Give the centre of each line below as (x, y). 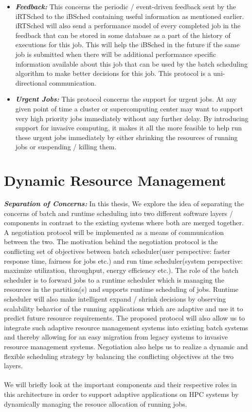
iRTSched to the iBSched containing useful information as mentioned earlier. (130, 16)
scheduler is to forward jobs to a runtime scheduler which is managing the (114, 279)
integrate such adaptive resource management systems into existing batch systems (126, 327)
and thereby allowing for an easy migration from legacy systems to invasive (116, 337)
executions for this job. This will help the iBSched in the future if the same (127, 45)
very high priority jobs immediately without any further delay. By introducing (132, 118)
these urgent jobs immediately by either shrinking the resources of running (126, 137)
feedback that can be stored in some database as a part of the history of (123, 35)
